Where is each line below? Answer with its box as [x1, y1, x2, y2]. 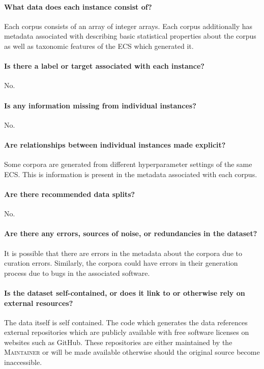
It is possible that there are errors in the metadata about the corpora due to [4, 247, 243, 258]
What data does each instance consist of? [4, 1, 152, 12]
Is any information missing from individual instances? [4, 100, 196, 110]
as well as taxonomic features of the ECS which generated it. [4, 40, 194, 51]
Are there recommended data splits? [4, 188, 135, 199]
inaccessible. [4, 357, 42, 367]
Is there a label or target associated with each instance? [4, 61, 204, 71]
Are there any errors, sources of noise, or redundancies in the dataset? [4, 228, 257, 239]
